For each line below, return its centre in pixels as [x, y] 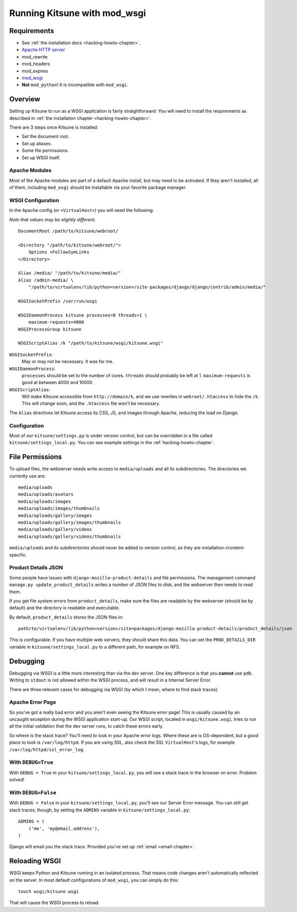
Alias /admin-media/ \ [46, 280]
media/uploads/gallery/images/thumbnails [69, 523]
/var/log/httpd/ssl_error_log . [47, 749]
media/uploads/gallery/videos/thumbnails [69, 536]
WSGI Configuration [34, 200]
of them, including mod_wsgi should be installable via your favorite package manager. [98, 187]
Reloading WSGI [35, 861]
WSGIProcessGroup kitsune [50, 329]
